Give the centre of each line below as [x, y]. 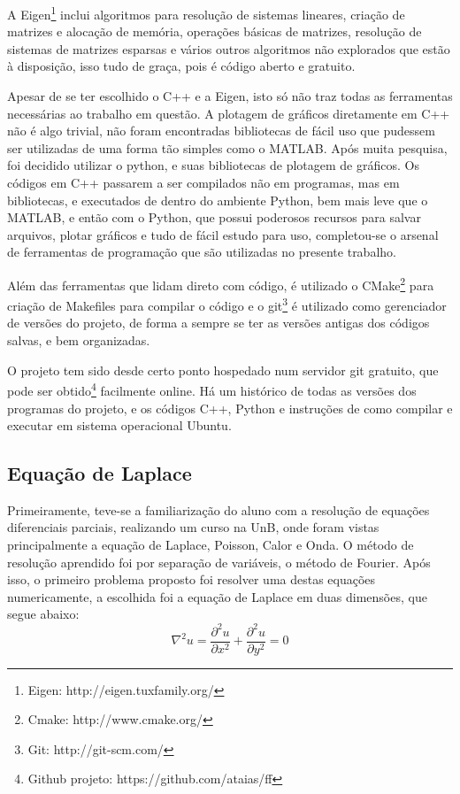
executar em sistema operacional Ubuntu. [119, 425]
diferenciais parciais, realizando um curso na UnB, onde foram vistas [193, 527]
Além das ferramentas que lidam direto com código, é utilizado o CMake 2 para [221, 283]
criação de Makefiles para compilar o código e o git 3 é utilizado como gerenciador [227, 304]
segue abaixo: [43, 614]
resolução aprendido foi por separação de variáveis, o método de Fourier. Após [219, 562]
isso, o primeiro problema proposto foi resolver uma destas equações [192, 579]
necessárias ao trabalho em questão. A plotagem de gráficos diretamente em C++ [229, 113]
